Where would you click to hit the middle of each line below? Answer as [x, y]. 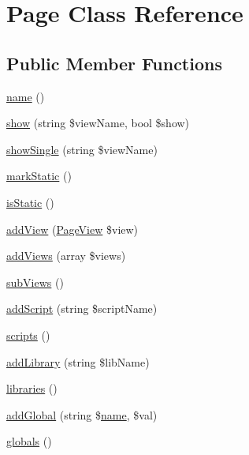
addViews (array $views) [66, 256]
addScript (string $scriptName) [82, 308]
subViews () [35, 282]
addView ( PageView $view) [72, 229]
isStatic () [30, 202]
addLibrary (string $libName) [78, 361]
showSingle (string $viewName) [82, 149]
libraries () [32, 388]
